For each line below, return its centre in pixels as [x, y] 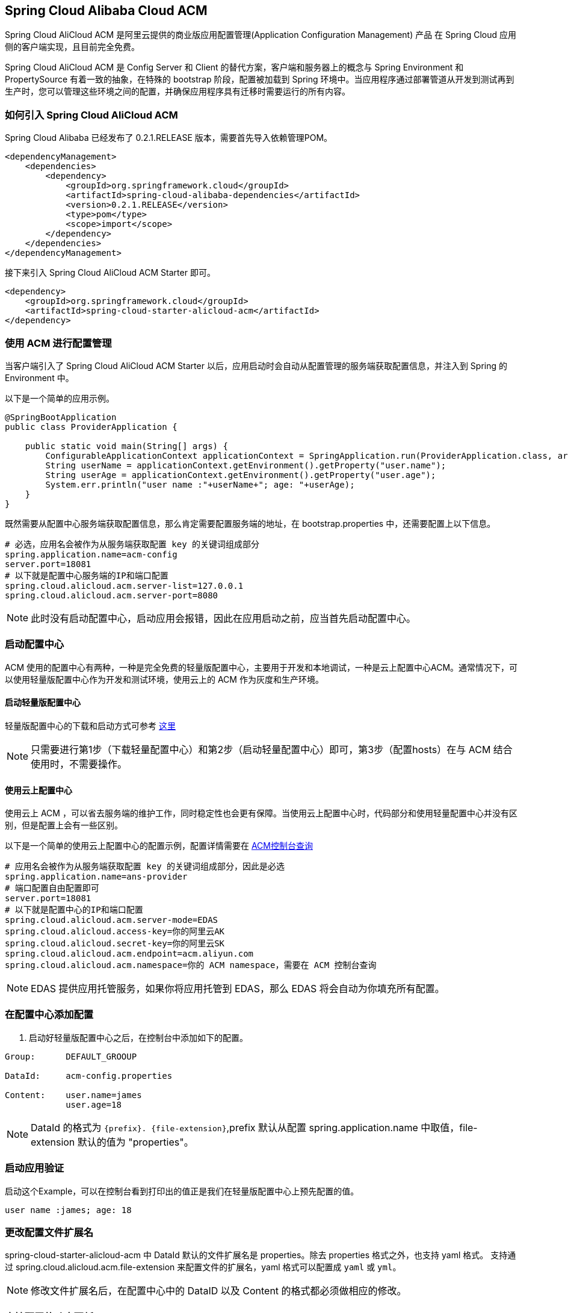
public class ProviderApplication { [91, 427]
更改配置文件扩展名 [49, 1232]
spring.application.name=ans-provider [96, 877]
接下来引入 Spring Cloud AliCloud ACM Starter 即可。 [110, 273]
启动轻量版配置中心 [43, 703]
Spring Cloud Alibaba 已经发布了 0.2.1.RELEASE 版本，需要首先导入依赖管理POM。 [169, 138]
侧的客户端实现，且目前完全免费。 [72, 47]
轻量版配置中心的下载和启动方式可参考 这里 [90, 725]
